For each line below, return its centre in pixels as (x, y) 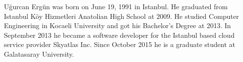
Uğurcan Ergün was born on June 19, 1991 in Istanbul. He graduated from (116, 6)
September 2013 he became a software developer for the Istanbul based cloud (119, 35)
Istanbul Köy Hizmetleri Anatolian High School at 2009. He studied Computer (121, 16)
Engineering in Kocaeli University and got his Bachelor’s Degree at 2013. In (118, 25)
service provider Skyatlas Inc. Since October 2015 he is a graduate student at (120, 44)
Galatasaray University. (39, 54)
